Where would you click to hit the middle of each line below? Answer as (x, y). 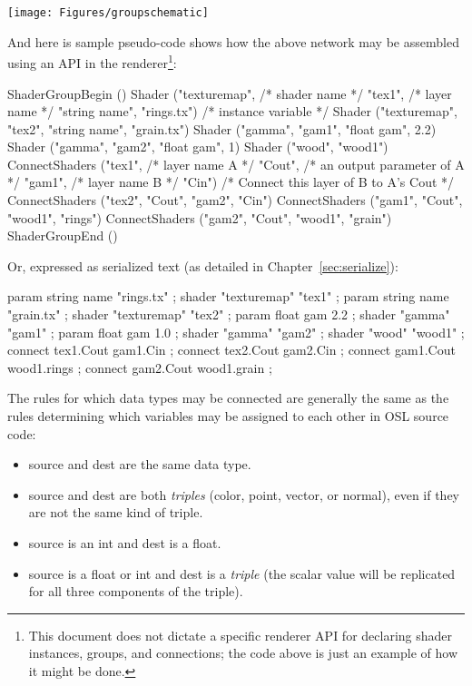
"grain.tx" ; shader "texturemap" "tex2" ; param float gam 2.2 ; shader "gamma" (229, 314)
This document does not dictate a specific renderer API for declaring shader (241, 635)
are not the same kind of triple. (116, 512)
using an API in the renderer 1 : (92, 61)
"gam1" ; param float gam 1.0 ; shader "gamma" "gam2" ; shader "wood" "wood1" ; (236, 332)
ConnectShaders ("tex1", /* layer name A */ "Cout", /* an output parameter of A (236, 164)
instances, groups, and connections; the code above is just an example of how (243, 653)
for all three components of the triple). (136, 591)
